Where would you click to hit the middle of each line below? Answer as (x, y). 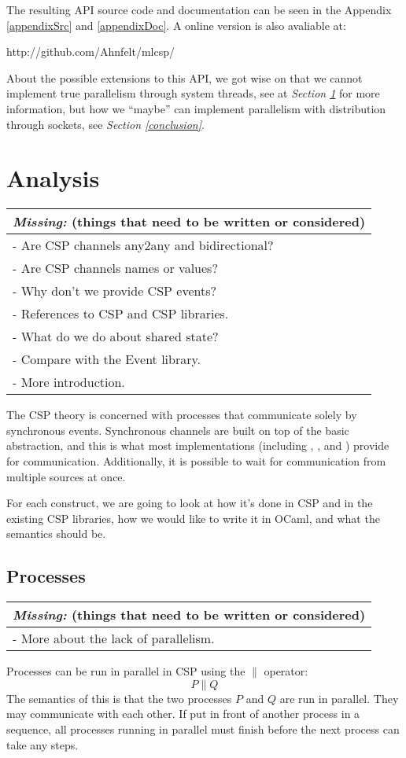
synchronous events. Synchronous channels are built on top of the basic (178, 430)
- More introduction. (69, 382)
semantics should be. (56, 534)
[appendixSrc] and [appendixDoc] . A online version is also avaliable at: (176, 25)
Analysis (53, 178)
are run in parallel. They (339, 698)
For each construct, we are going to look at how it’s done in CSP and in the (190, 503)
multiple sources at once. (66, 476)
